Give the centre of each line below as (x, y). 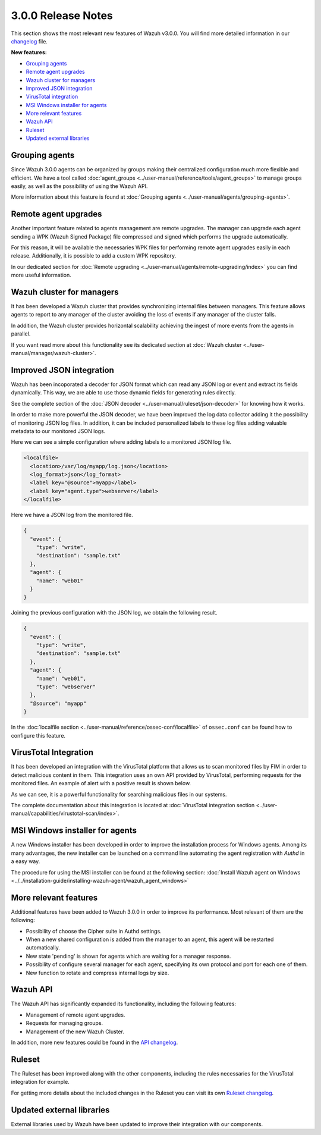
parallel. (21, 334)
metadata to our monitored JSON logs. (58, 431)
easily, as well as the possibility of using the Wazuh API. (79, 186)
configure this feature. (38, 735)
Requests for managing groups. (64, 1023)
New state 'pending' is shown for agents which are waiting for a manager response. (128, 956)
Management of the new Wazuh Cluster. (75, 1031)
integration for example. (40, 1082)
